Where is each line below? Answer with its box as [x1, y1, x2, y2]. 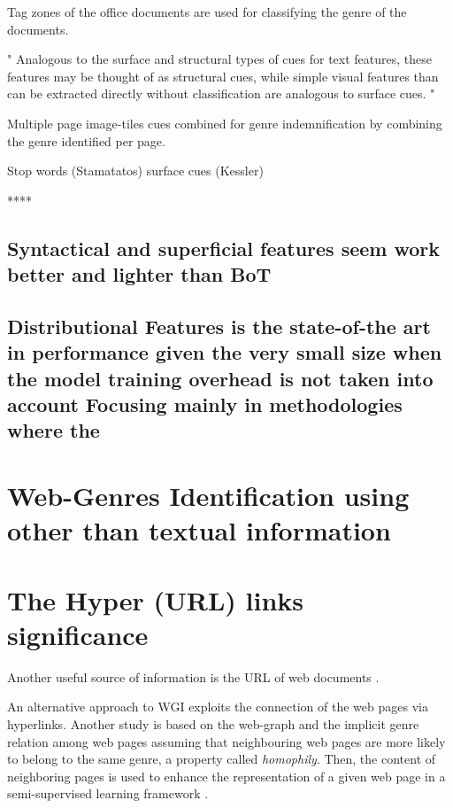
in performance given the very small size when [7, 338, 442, 366]
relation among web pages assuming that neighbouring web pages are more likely [7, 732, 446, 750]
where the [7, 416, 100, 444]
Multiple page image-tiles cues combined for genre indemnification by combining [7, 113, 442, 132]
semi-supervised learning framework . [7, 784, 209, 803]
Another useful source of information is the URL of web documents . [7, 667, 380, 686]
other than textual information [7, 512, 391, 548]
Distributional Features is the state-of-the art [7, 312, 431, 339]
